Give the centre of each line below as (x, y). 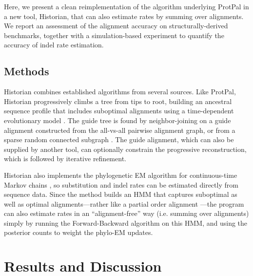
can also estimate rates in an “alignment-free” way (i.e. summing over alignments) (126, 213)
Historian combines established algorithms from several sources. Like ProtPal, (120, 92)
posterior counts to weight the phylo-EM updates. (78, 232)
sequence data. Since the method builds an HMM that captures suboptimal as (121, 194)
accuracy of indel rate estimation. (54, 45)
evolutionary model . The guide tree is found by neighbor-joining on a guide (117, 120)
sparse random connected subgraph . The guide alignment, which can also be (119, 139)
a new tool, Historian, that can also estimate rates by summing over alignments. (124, 16)
